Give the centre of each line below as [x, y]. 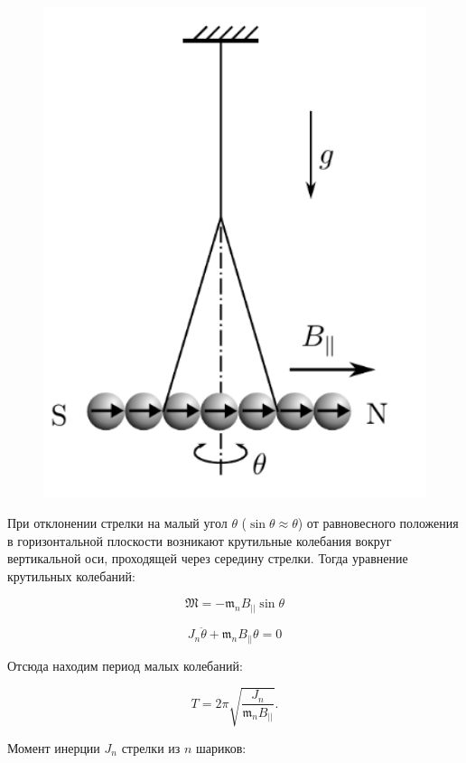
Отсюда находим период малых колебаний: [125, 665]
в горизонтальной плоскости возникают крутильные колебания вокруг [200, 540]
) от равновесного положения [378, 523]
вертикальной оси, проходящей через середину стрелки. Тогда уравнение [208, 558]
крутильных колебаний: [71, 575]
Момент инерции [54, 747]
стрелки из [151, 747]
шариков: [221, 747]
